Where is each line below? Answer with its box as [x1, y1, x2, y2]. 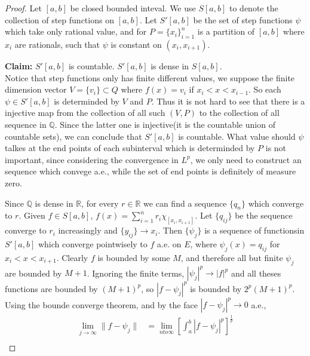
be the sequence [235, 209, 293, 222]
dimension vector [5, 83, 67, 96]
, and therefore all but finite [180, 251, 283, 263]
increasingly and [58, 224, 118, 237]
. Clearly [56, 251, 88, 263]
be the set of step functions [193, 13, 293, 26]
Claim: [5, 59, 33, 72]
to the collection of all [199, 106, 280, 119]
